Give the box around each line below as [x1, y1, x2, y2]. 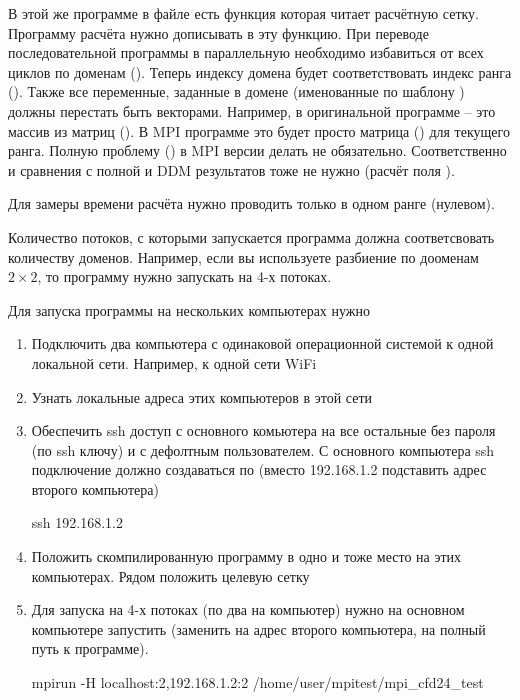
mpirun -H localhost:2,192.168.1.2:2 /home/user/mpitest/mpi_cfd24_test [31, 672, 484, 693]
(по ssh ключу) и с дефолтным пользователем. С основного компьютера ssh [31, 439, 495, 460]
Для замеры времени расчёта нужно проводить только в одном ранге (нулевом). [8, 193, 495, 214]
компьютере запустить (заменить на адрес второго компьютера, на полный [31, 618, 486, 639]
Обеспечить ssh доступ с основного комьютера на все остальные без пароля [31, 420, 496, 441]
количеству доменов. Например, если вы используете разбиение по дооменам [8, 246, 479, 267]
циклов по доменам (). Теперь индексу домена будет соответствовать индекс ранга [8, 61, 512, 82]
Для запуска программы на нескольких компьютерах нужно [8, 299, 370, 320]
